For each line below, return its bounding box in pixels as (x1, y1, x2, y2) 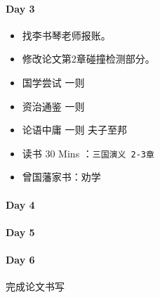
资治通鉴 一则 (22, 98, 85, 113)
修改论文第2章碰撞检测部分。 (22, 51, 155, 66)
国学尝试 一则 (22, 74, 85, 89)
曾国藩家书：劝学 (22, 169, 101, 184)
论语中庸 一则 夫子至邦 (22, 122, 128, 137)
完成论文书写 (6, 279, 65, 294)
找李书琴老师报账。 (22, 27, 111, 42)
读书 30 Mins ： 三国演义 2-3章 (22, 145, 154, 160)
